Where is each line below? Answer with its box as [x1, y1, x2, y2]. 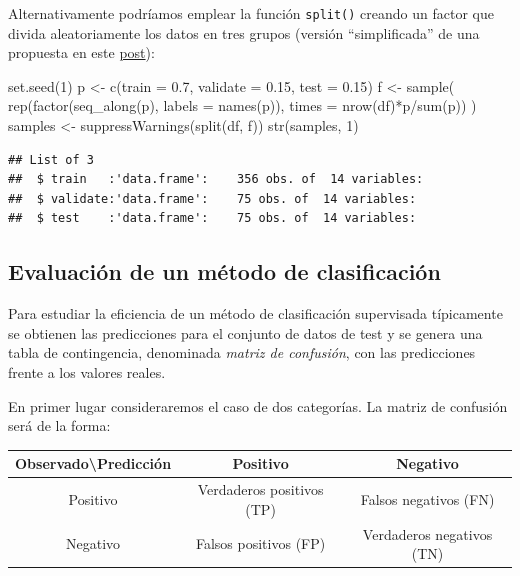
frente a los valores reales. [8, 361, 166, 382]
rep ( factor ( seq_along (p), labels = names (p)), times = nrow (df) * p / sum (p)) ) [8, 95, 477, 116]
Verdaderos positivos [197, 479, 324, 500]
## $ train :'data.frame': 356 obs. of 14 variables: [8, 172, 424, 187]
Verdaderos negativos [362, 523, 493, 544]
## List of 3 [8, 152, 94, 167]
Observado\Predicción [15, 453, 172, 474]
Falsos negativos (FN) [360, 488, 495, 509]
